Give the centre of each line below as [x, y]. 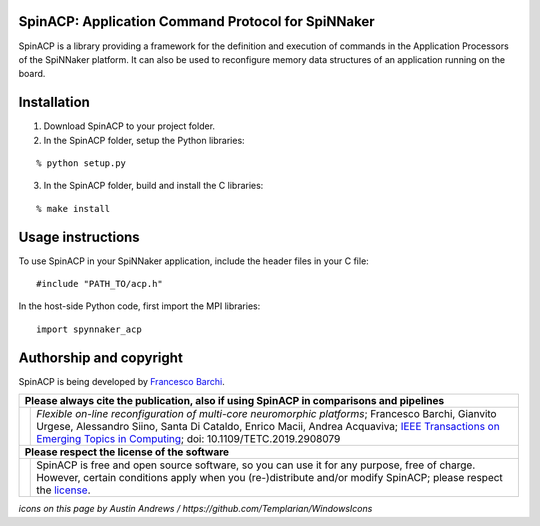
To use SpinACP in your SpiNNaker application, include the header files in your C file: [193, 261]
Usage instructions [79, 236]
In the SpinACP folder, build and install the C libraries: [153, 186]
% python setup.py [81, 163]
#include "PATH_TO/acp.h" [100, 284]
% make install [73, 208]
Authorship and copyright [101, 357]
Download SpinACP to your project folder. [129, 126]
